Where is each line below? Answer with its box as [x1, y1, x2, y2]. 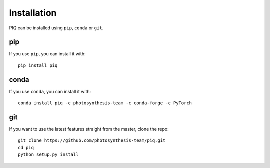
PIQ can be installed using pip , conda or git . [9, 25, 104, 31]
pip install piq [18, 62, 58, 68]
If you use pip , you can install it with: [9, 51, 86, 57]
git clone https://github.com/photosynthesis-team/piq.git [18, 138, 166, 143]
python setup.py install [18, 152, 79, 157]
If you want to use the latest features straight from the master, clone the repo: [9, 126, 169, 132]
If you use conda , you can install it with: [9, 88, 91, 94]
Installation [9, 7, 57, 18]
